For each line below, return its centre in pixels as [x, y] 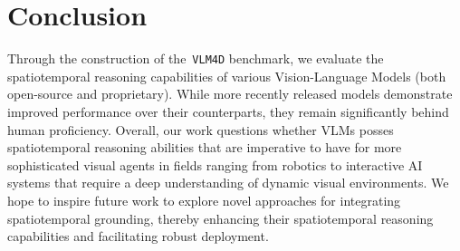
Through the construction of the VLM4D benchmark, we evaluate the [196, 58]
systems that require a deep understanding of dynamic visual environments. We [228, 183]
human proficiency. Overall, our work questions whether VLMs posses [201, 129]
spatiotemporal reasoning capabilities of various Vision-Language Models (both [227, 76]
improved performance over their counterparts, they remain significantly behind [228, 111]
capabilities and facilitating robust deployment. [138, 236]
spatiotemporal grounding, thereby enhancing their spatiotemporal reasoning [220, 218]
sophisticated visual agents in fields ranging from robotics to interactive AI [215, 164]
